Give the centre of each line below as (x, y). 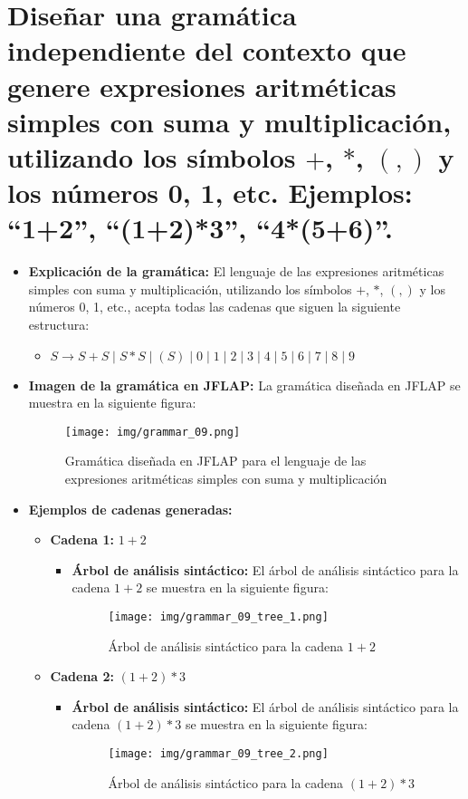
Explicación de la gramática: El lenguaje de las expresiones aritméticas (236, 271)
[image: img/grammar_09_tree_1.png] (218, 617)
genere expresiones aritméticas (202, 86)
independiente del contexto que (207, 50)
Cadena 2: (82, 676)
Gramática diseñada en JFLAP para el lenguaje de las (215, 461)
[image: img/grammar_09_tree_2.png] (218, 754)
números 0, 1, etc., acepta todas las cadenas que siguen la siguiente (215, 307)
